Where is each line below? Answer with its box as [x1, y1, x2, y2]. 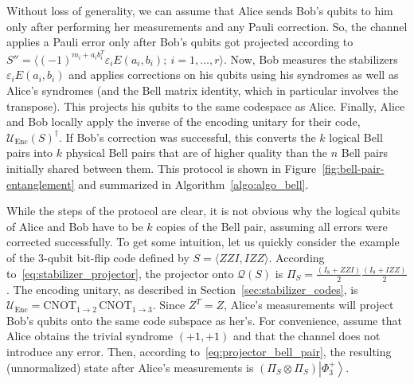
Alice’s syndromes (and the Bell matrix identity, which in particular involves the [6, 82, 399, 99]
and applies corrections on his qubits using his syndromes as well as [68, 66, 399, 83]
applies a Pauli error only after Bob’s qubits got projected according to [6, 33, 353, 50]
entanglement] [6, 175, 75, 192]
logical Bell [329, 128, 383, 145]
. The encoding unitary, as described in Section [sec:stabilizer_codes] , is [6, 280, 358, 297]
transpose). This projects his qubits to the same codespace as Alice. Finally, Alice [6, 97, 405, 114]
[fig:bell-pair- [322, 160, 385, 176]
